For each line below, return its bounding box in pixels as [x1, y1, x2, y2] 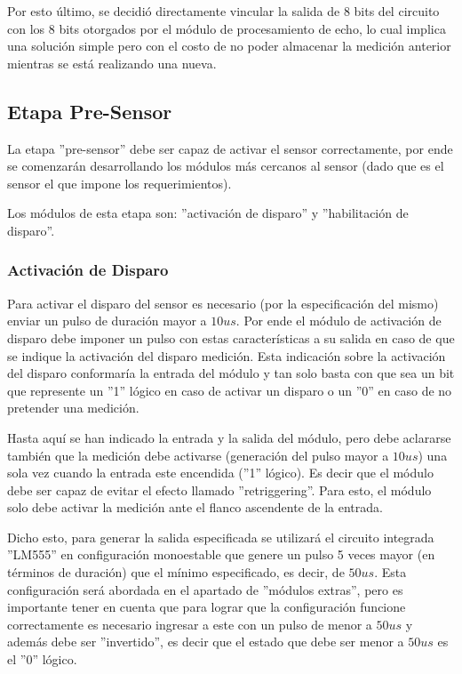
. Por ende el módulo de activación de [235, 311, 442, 330]
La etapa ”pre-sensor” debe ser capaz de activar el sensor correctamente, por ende [7, 139, 453, 157]
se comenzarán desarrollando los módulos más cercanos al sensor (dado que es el [7, 156, 444, 175]
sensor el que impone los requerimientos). [7, 173, 232, 192]
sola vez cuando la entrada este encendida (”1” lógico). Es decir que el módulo [7, 463, 434, 482]
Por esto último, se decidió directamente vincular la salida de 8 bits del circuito [7, 2, 440, 20]
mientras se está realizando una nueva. [7, 53, 217, 72]
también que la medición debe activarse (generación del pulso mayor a [7, 445, 389, 464]
